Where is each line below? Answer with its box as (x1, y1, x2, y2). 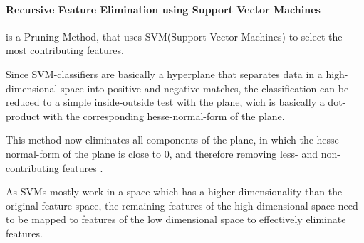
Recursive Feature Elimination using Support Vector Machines (6, 1, 321, 16)
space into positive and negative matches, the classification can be (61, 80, 349, 95)
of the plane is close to (63, 146, 161, 161)
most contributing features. (6, 43, 124, 58)
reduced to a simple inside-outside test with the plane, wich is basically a (6, 94, 325, 109)
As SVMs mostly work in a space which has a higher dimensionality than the (6, 184, 343, 199)
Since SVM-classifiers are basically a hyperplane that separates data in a (6, 66, 323, 81)
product (6, 108, 40, 123)
